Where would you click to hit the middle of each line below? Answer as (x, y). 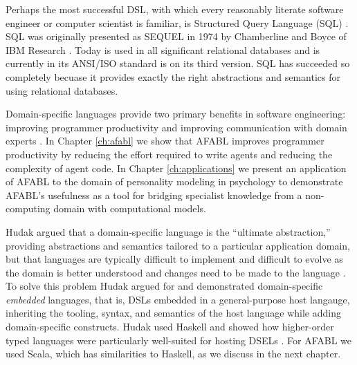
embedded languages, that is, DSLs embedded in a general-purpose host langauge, (178, 299)
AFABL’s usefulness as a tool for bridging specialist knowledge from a (154, 195)
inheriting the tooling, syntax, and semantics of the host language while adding (173, 313)
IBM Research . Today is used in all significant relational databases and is (163, 49)
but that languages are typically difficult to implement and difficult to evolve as (174, 259)
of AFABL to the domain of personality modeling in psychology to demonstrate (174, 181)
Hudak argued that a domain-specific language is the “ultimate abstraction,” (168, 231)
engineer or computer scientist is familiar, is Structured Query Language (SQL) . (177, 22)
